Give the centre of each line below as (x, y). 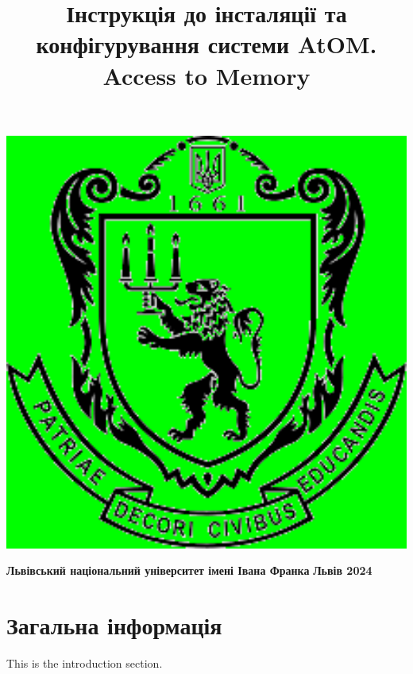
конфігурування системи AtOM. (206, 44)
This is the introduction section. (85, 663)
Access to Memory (206, 75)
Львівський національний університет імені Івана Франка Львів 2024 (189, 570)
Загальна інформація (114, 625)
